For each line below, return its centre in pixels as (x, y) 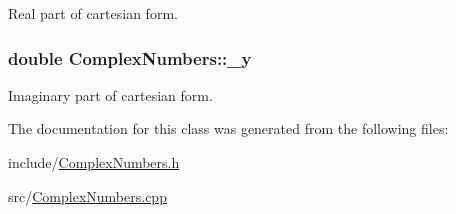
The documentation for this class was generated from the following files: (228, 128)
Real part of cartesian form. (93, 13)
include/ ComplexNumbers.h (94, 162)
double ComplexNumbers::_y (130, 57)
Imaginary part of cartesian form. (110, 94)
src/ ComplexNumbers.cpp (87, 195)
